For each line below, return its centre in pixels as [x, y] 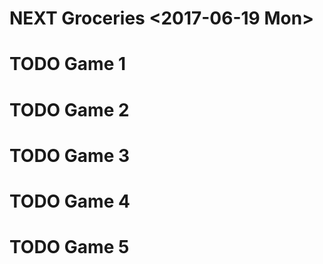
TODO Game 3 [70, 155]
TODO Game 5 [69, 247]
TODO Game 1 [68, 64]
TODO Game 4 [70, 201]
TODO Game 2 [69, 109]
